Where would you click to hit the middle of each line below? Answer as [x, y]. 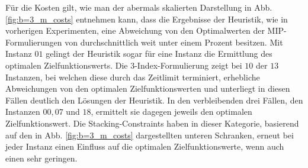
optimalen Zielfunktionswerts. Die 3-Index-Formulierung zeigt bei [124, 65]
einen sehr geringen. [41, 158]
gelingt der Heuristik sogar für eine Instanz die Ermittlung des [159, 54]
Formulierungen [34, 42]
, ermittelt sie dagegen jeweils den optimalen [171, 112]
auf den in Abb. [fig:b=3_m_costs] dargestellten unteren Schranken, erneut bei [150, 135]
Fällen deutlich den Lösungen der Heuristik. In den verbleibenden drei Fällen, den [154, 100]
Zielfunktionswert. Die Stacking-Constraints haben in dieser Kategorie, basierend [152, 123]
